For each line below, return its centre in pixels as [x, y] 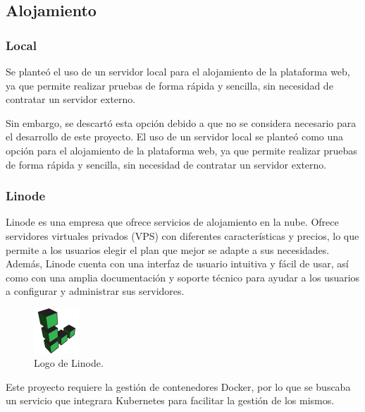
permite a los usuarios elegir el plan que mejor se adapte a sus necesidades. [168, 249]
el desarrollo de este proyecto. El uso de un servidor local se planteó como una [175, 137]
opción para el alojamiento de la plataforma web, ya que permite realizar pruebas [181, 150]
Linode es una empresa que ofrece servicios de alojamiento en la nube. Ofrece [172, 222]
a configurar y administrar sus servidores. [95, 291]
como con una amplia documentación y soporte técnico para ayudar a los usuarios [183, 277]
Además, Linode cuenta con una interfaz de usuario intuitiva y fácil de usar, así [177, 263]
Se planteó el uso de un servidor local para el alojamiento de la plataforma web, [178, 71]
